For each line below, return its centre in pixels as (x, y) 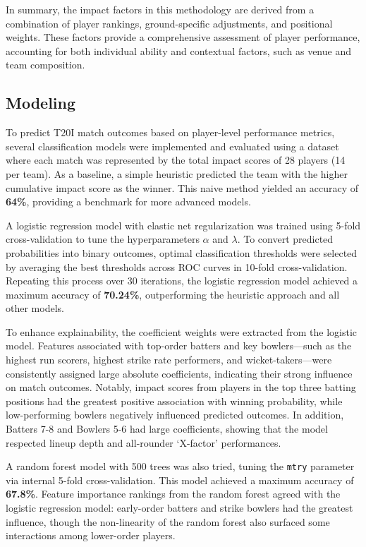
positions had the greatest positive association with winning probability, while (174, 401)
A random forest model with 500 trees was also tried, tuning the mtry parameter (180, 466)
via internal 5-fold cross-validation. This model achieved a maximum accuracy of (180, 480)
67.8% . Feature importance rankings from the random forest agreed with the (173, 494)
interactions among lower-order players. (91, 535)
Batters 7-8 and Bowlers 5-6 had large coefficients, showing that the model (167, 429)
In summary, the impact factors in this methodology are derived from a (160, 9)
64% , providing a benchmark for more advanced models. (128, 202)
